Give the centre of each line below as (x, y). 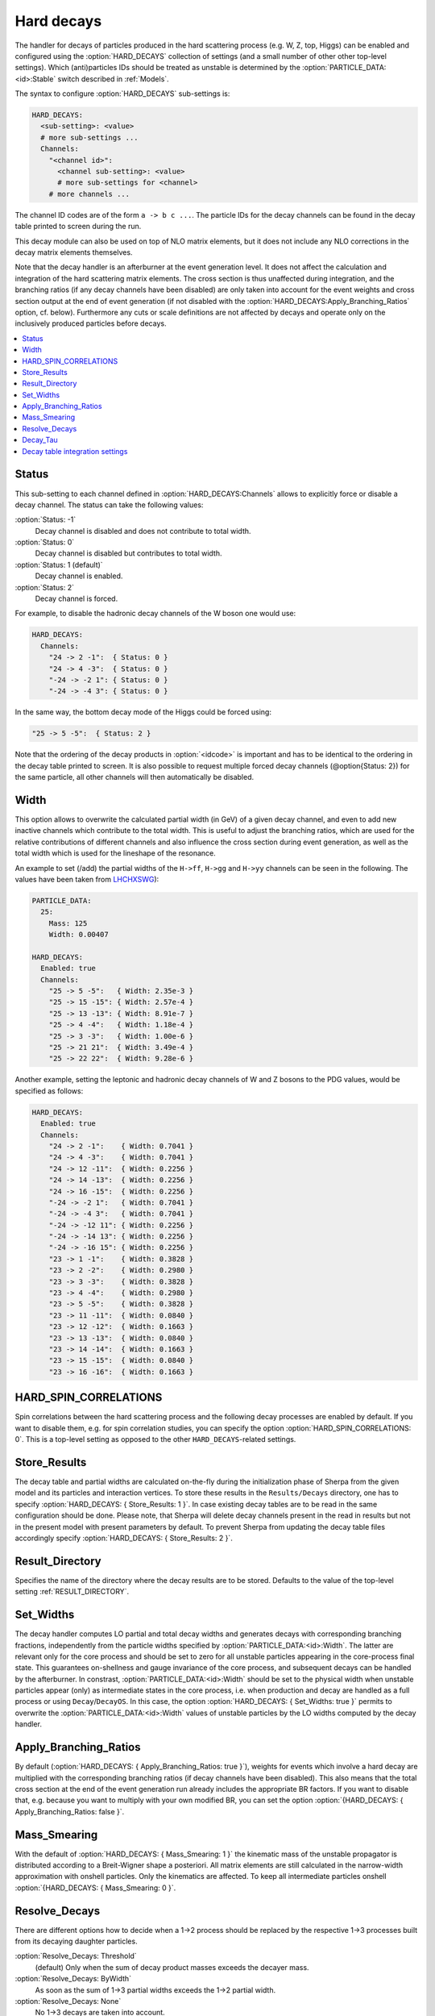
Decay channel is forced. (77, 599)
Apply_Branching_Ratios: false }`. (70, 1811)
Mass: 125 (68, 923)
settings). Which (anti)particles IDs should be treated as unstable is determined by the (158, 68)
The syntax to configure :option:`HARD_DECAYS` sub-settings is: (122, 94)
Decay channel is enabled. (79, 576)
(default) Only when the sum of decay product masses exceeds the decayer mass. (172, 1967)
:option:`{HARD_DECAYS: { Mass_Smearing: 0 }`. (95, 1888)
